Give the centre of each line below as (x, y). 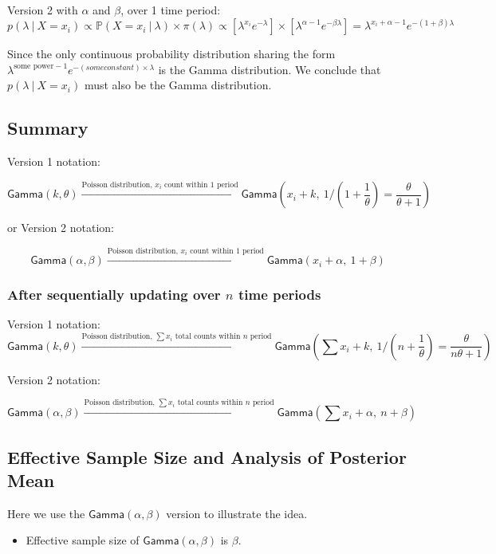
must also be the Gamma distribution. (178, 85)
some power (34, 67)
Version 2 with (43, 10)
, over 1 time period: (171, 10)
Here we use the (46, 513)
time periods (279, 295)
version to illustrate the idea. (237, 513)
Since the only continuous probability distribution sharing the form (171, 54)
